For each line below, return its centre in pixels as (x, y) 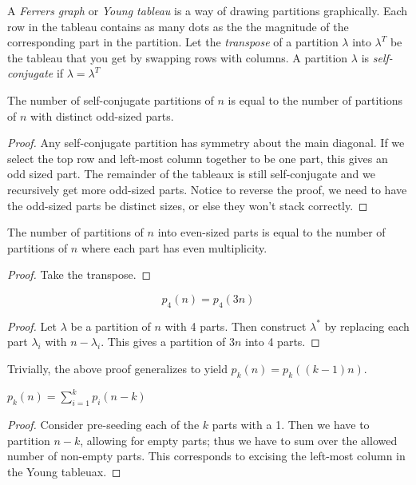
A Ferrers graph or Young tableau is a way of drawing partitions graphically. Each (208, 10)
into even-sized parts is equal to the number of (271, 232)
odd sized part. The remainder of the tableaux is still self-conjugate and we (191, 174)
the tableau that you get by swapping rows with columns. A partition (178, 57)
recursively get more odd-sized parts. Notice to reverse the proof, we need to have (207, 189)
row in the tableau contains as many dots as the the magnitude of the (178, 26)
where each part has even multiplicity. (174, 247)
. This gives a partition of (163, 342)
